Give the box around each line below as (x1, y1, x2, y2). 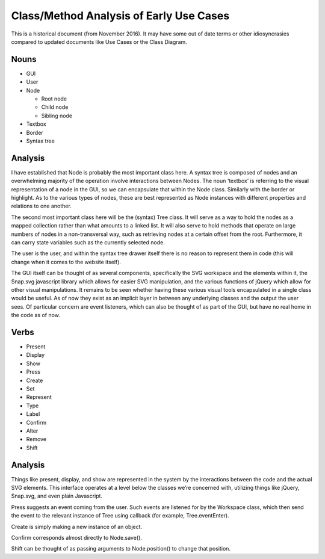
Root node (41, 95, 67, 102)
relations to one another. (11, 202, 72, 210)
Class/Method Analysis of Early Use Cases (11, 9, 230, 22)
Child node (41, 103, 69, 111)
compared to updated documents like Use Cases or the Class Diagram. (11, 38, 188, 45)
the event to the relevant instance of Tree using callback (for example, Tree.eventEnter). (11, 512, 229, 519)
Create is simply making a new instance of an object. (11, 523, 143, 530)
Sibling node (41, 112, 72, 119)
